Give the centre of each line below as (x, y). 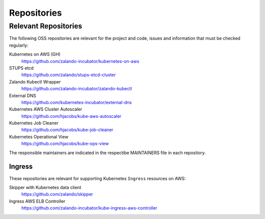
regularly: (19, 45)
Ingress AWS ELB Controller (37, 201)
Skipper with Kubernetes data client (45, 187)
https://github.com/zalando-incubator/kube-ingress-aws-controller (89, 208)
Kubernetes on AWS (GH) (35, 55)
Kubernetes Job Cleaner (34, 123)
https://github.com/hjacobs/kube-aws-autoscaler (71, 116)
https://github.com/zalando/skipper (57, 194)
